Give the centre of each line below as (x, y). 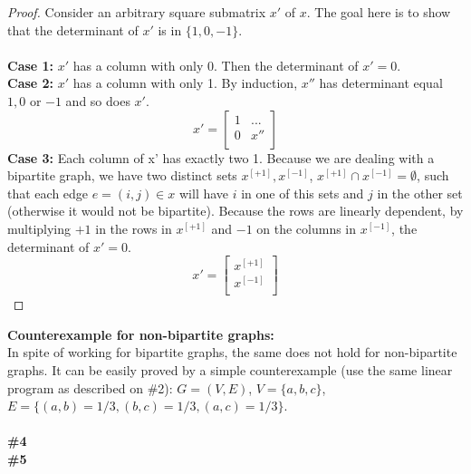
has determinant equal (381, 83)
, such (433, 175)
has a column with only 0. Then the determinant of (216, 65)
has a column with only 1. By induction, (185, 83)
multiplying (39, 228)
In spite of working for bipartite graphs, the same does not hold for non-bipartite (232, 352)
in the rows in (134, 228)
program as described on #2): (90, 387)
